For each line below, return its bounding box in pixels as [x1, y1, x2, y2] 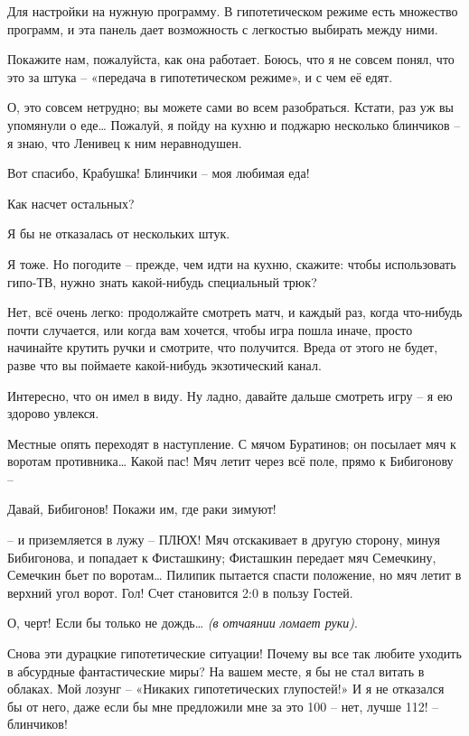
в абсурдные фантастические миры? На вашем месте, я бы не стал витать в [7, 661, 425, 680]
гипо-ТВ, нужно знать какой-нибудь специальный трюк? [7, 272, 317, 291]
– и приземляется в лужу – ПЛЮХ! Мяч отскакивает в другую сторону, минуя [7, 530, 440, 549]
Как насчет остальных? [7, 193, 135, 212]
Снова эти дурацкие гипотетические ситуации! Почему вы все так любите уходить [7, 644, 462, 663]
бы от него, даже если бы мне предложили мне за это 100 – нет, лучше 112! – [7, 696, 439, 715]
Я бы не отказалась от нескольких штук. [7, 224, 230, 243]
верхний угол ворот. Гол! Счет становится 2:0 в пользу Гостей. [7, 582, 353, 601]
